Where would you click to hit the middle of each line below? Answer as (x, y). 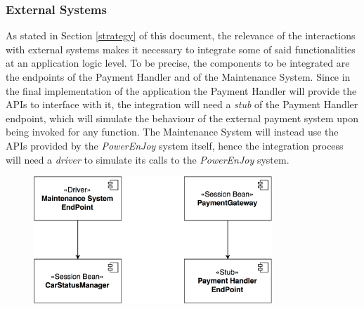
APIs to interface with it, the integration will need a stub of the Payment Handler (182, 104)
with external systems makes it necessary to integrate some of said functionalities (181, 49)
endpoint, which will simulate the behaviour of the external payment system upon (182, 118)
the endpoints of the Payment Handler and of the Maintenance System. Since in (178, 77)
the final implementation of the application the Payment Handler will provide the (181, 90)
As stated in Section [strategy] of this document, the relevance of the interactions (181, 35)
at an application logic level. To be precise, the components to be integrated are (178, 63)
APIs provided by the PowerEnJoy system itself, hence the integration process (175, 145)
